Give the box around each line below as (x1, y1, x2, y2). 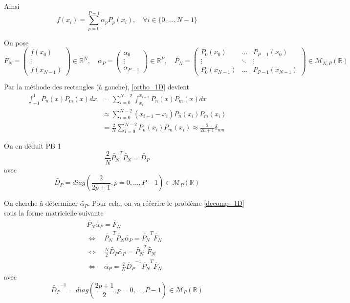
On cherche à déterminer (4, 198, 78, 208)
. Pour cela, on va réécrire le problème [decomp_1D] (87, 198, 244, 208)
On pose (4, 37, 29, 47)
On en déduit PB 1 (4, 140, 61, 151)
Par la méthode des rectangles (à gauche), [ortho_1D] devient (4, 82, 190, 92)
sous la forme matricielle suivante (4, 207, 104, 217)
